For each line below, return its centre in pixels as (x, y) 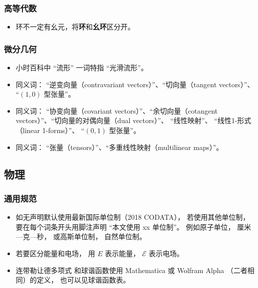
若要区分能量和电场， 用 (55, 253)
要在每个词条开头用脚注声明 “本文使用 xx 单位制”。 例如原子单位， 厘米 (133, 226)
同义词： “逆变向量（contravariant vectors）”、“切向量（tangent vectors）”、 (135, 84)
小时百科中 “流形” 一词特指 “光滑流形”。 (82, 68)
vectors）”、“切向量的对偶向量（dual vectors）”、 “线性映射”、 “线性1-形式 (133, 120)
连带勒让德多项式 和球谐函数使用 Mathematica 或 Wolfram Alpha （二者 (131, 270)
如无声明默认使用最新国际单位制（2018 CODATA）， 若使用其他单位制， (133, 217)
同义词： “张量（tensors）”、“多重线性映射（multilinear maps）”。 (120, 147)
